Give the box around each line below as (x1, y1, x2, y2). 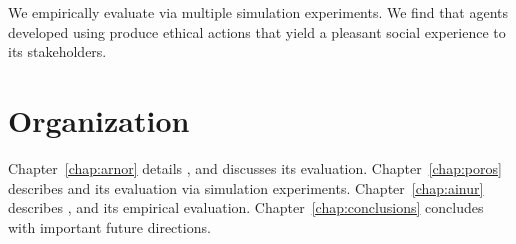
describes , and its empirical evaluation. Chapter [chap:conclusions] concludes (8, 197, 484, 218)
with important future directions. (8, 216, 211, 237)
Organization (8, 99, 190, 140)
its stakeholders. (8, 41, 107, 62)
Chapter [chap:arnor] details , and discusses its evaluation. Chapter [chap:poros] (8, 157, 502, 178)
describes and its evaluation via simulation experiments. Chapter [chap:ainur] (8, 177, 484, 198)
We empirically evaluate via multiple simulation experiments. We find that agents (8, 2, 509, 22)
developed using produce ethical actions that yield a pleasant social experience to (8, 21, 506, 42)
